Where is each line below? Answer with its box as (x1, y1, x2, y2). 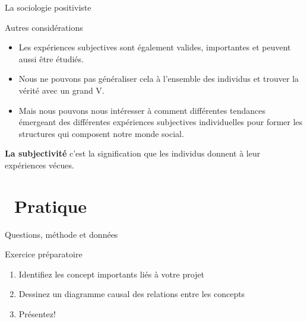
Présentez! (18, 308, 56, 320)
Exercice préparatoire (5, 248, 83, 260)
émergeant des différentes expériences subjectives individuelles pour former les (18, 116, 303, 128)
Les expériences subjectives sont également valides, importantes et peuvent (18, 41, 291, 53)
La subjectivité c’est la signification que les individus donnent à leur (5, 147, 261, 160)
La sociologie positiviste (5, 1, 91, 13)
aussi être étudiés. (18, 52, 84, 65)
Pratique (14, 193, 87, 218)
